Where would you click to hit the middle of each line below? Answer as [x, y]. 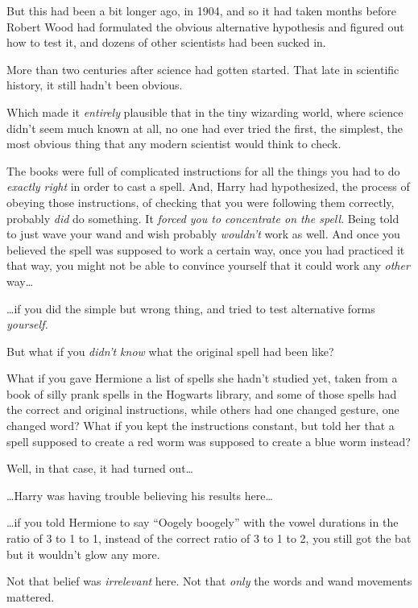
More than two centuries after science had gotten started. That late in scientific [203, 69]
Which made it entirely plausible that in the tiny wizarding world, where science [205, 112]
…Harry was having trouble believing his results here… [140, 495]
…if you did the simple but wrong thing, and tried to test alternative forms [191, 308]
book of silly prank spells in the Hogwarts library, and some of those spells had [202, 393]
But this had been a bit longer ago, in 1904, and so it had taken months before [201, 10]
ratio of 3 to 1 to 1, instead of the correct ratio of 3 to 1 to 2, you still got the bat [209, 538]
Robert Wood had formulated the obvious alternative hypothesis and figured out [205, 26]
